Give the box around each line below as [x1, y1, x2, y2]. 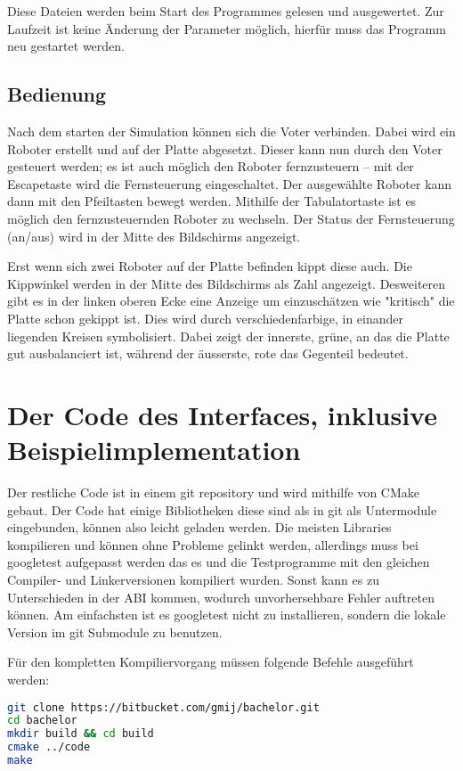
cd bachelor [7, 714, 77, 727]
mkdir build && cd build [7, 727, 154, 741]
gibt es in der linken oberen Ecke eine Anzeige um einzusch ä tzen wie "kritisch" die [7, 291, 455, 310]
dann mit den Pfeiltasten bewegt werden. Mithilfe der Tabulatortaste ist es [7, 192, 417, 210]
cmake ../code [7, 741, 91, 754]
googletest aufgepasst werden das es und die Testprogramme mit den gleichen [7, 553, 430, 571]
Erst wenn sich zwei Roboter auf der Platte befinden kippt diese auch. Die [7, 257, 412, 275]
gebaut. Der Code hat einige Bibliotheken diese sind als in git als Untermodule [7, 500, 437, 519]
